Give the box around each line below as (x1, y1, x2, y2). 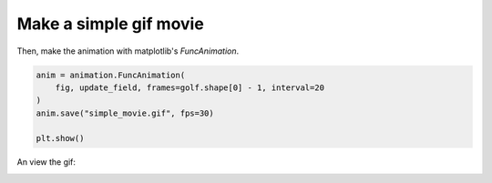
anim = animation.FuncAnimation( (36, 69, 186, 80)
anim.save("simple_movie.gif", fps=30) (36, 107, 214, 118)
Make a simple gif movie (16, 14, 204, 34)
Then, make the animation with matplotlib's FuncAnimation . (16, 46, 240, 56)
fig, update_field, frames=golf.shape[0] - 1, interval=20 (55, 82, 325, 93)
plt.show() (36, 133, 85, 144)
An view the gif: (16, 157, 77, 168)
